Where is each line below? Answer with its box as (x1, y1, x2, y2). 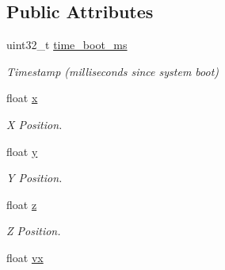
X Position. (6, 116, 63, 132)
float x (6, 89, 38, 106)
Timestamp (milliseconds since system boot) (6, 63, 219, 79)
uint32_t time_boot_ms (6, 36, 128, 53)
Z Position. (6, 222, 61, 239)
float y (6, 143, 38, 159)
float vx (6, 249, 44, 265)
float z (6, 196, 37, 212)
